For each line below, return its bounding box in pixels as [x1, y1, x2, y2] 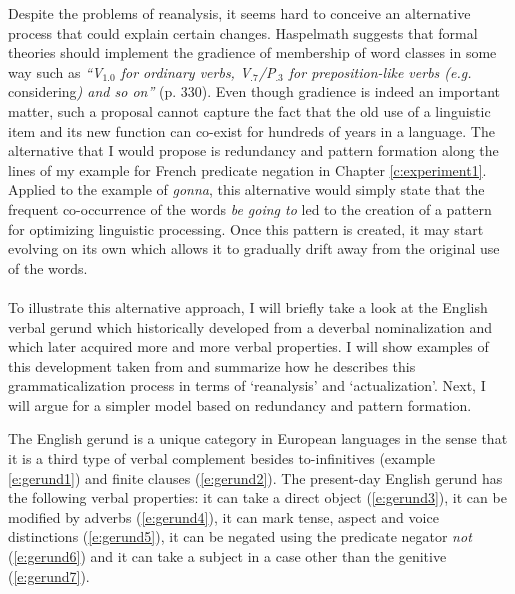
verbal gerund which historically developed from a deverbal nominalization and [8, 316, 493, 337]
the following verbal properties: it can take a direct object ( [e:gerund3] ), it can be [8, 487, 507, 508]
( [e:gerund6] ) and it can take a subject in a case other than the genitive [8, 546, 447, 567]
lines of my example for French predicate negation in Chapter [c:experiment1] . [8, 159, 487, 180]
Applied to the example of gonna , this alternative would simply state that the [8, 179, 485, 200]
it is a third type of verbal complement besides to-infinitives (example [8, 448, 435, 469]
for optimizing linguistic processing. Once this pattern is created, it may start [8, 218, 484, 239]
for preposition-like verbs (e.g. [288, 61, 472, 82]
